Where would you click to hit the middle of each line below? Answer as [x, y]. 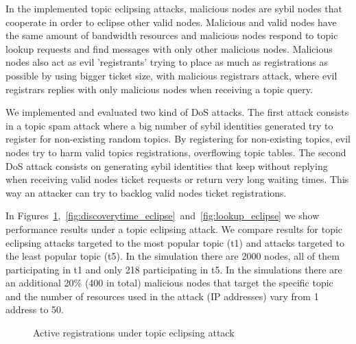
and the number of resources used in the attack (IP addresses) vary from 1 [162, 296]
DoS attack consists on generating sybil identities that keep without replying [167, 165]
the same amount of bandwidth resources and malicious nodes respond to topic [172, 35]
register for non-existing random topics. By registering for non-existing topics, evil [178, 139]
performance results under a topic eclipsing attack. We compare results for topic [174, 229]
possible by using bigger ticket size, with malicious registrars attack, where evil [171, 75]
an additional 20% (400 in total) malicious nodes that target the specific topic [169, 283]
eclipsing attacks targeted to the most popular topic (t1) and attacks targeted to [175, 242]
